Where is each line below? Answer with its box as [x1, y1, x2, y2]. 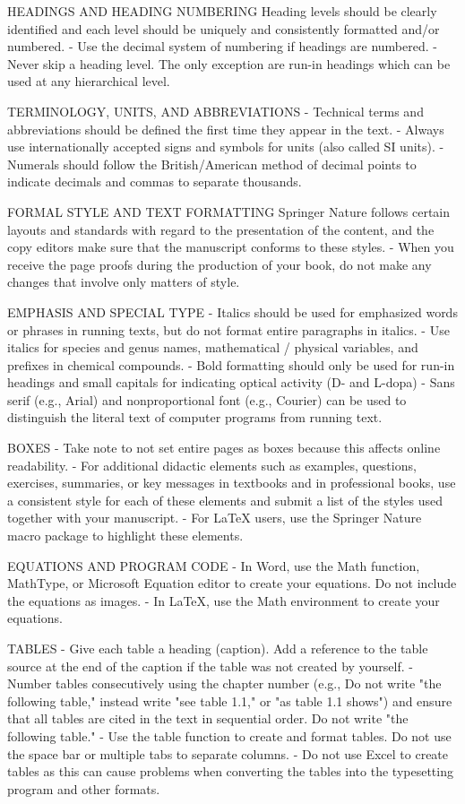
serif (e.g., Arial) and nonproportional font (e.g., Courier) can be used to [7, 390, 407, 409]
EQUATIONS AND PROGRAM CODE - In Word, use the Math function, [7, 556, 420, 575]
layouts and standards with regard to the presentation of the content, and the [7, 220, 435, 238]
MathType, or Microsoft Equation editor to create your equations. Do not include [7, 574, 457, 592]
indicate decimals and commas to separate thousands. [7, 172, 302, 191]
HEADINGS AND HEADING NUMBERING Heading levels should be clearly [7, 2, 437, 20]
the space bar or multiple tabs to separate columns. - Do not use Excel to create [7, 744, 449, 763]
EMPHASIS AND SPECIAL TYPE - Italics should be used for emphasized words [7, 302, 458, 321]
